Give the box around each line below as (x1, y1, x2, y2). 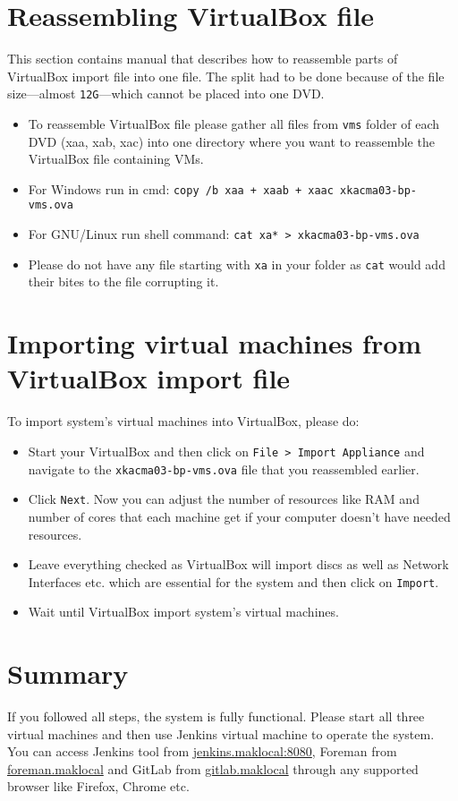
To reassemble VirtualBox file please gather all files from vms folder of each (28, 114, 440, 132)
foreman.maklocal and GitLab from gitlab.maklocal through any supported (7, 759, 419, 778)
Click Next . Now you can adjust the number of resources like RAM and (28, 490, 420, 508)
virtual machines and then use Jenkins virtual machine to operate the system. (7, 724, 435, 743)
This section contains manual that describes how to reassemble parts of (7, 49, 398, 68)
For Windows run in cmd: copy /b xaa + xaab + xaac (28, 179, 334, 198)
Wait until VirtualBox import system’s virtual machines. (28, 602, 339, 621)
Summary (7, 655, 129, 692)
